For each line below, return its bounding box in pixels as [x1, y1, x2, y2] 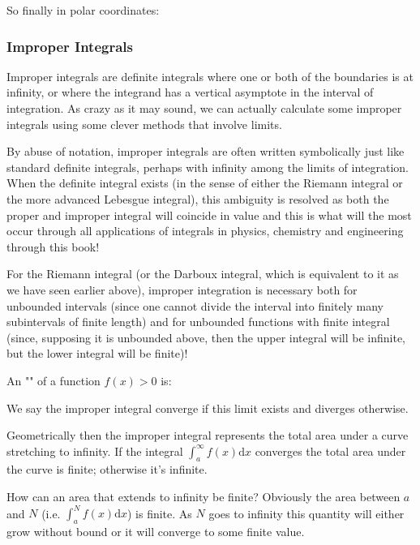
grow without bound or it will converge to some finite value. [6, 522, 305, 539]
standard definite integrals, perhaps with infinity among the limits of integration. [6, 158, 409, 175]
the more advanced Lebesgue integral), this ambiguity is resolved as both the [6, 190, 389, 207]
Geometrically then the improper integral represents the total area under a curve [6, 427, 409, 444]
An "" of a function [6, 371, 101, 388]
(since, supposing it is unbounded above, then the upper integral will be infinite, [6, 328, 406, 345]
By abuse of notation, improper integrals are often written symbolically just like [6, 143, 405, 160]
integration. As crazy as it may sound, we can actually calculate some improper [6, 100, 402, 116]
